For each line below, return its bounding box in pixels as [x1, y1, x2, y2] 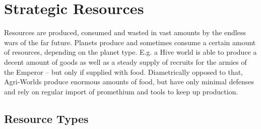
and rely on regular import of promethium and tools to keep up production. [4, 86, 238, 96]
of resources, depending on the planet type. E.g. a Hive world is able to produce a [4, 47, 257, 57]
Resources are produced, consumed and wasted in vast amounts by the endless [4, 27, 246, 38]
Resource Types [4, 110, 89, 126]
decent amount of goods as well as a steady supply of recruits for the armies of [4, 56, 247, 67]
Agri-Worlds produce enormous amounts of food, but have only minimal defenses [4, 76, 254, 87]
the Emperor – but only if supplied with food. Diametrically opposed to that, [4, 66, 243, 77]
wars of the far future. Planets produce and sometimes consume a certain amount [4, 37, 256, 47]
